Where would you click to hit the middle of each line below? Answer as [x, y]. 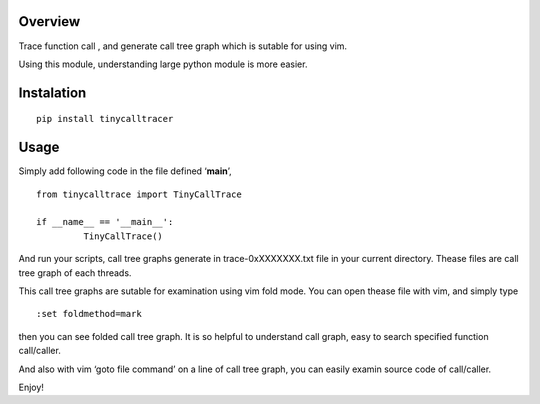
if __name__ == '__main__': [105, 222]
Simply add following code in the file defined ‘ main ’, [125, 171]
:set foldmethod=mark [89, 314]
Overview [49, 21]
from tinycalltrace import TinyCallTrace [139, 194]
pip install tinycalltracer [105, 119]
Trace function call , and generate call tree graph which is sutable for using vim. [183, 46]
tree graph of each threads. [75, 272]
